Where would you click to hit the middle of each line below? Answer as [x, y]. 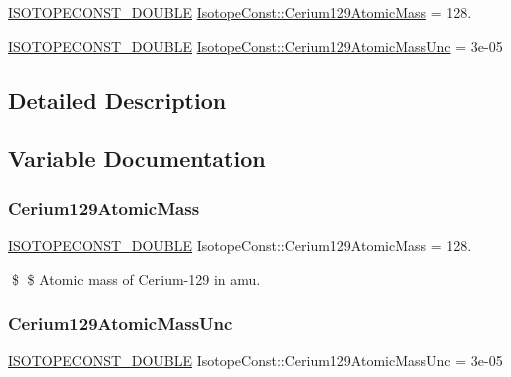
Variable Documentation [137, 158]
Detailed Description [117, 99]
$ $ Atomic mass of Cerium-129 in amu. [136, 278]
